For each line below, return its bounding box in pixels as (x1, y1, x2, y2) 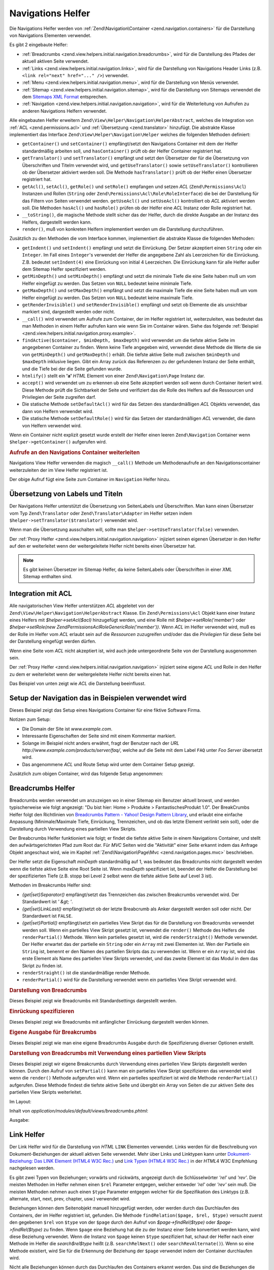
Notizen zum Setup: (9, 716, 51, 722)
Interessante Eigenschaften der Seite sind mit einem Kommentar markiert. (22, 733, 176, 739)
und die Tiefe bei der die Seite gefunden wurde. (22, 366, 122, 372)
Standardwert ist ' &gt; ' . (22, 899, 73, 905)
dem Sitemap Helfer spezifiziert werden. (22, 266, 107, 272)
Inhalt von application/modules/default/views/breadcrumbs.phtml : (9, 1107, 149, 1114)
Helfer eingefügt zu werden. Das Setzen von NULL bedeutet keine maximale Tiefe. (22, 295, 194, 301)
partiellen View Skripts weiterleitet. (9, 1089, 82, 1095)
